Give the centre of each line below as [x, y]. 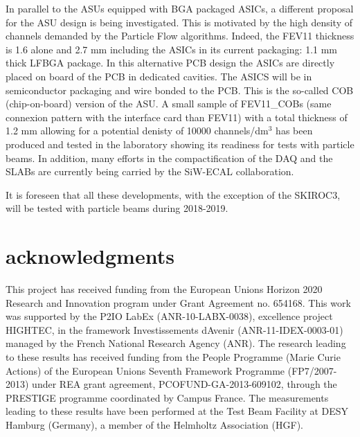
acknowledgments [90, 256]
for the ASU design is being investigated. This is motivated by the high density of [179, 22]
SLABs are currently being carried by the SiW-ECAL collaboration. [150, 171]
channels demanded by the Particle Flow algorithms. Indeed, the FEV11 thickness [180, 36]
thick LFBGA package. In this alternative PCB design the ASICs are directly [170, 63]
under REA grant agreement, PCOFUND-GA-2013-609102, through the [184, 384]
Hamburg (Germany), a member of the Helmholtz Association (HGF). [154, 424]
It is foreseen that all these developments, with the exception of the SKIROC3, [173, 194]
